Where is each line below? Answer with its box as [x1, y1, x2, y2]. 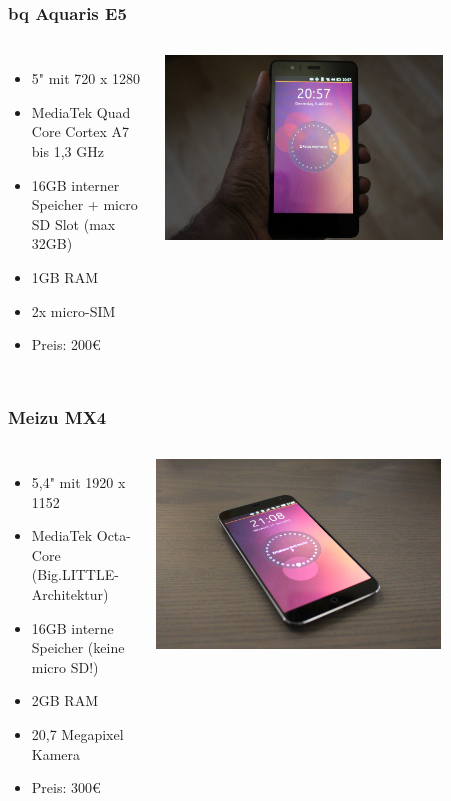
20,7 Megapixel [31, 723, 124, 744]
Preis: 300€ [31, 777, 101, 798]
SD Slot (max [31, 213, 116, 234]
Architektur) [31, 583, 109, 604]
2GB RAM [31, 690, 99, 711]
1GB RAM [31, 266, 99, 287]
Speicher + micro [31, 194, 138, 215]
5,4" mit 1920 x [31, 471, 126, 492]
